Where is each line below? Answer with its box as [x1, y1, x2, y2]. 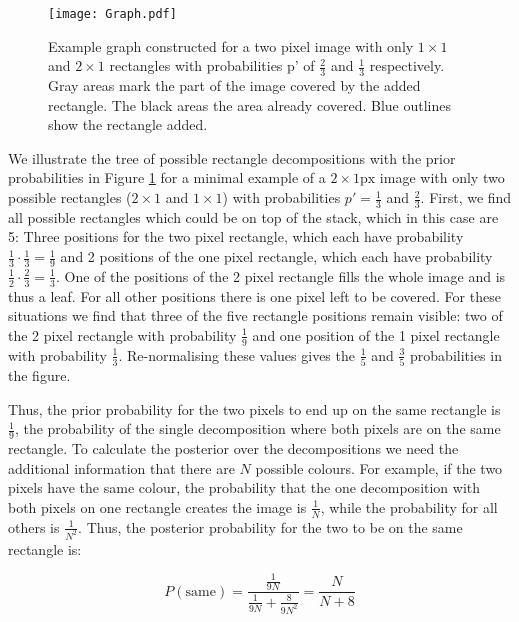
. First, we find [420, 187, 512, 208]
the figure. [8, 365, 71, 386]
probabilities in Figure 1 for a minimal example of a [8, 167, 326, 188]
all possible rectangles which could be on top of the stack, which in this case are [8, 206, 499, 227]
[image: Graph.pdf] [48, 7, 177, 21]
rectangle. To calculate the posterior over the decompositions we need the [8, 438, 459, 459]
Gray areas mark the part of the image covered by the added [48, 75, 421, 96]
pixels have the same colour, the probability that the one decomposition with [8, 477, 481, 498]
